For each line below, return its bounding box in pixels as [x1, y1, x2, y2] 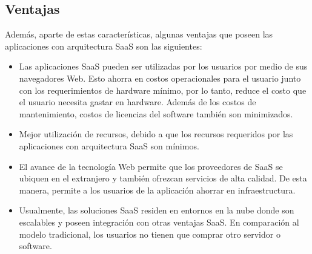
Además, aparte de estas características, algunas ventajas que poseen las [5, 28, 273, 41]
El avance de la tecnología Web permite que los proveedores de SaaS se [19, 160, 283, 172]
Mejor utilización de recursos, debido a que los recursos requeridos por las [19, 128, 293, 140]
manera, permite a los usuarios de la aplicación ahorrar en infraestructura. [19, 183, 296, 196]
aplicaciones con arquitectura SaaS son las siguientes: [5, 39, 202, 52]
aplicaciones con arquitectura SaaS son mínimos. [19, 139, 199, 152]
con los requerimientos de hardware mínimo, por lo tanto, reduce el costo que [19, 83, 307, 96]
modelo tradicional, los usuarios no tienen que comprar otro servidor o [19, 227, 280, 240]
